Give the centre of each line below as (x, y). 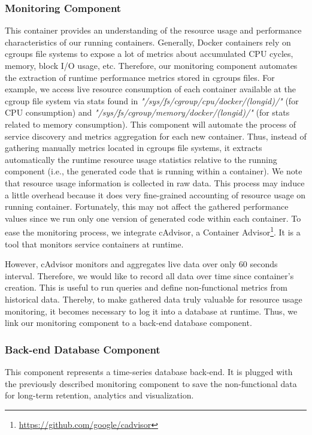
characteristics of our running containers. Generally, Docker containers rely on (148, 42)
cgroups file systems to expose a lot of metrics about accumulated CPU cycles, (149, 54)
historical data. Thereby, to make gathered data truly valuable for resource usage (154, 299)
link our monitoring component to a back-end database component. (128, 323)
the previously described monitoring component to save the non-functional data (151, 383)
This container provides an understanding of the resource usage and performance (153, 30)
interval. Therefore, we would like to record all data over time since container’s (149, 275)
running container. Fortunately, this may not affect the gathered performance (147, 206)
